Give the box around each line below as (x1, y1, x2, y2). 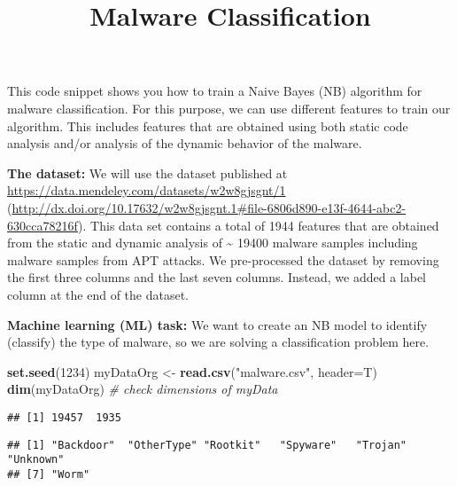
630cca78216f (7, 216, 79, 234)
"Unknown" (7, 453, 65, 466)
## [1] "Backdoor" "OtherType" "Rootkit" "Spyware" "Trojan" (7, 438, 407, 451)
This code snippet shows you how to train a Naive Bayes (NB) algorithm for (7, 82, 422, 100)
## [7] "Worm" (7, 467, 90, 481)
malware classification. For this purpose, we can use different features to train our (7, 98, 451, 117)
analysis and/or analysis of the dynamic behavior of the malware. (7, 134, 362, 153)
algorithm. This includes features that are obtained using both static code (7, 116, 408, 135)
